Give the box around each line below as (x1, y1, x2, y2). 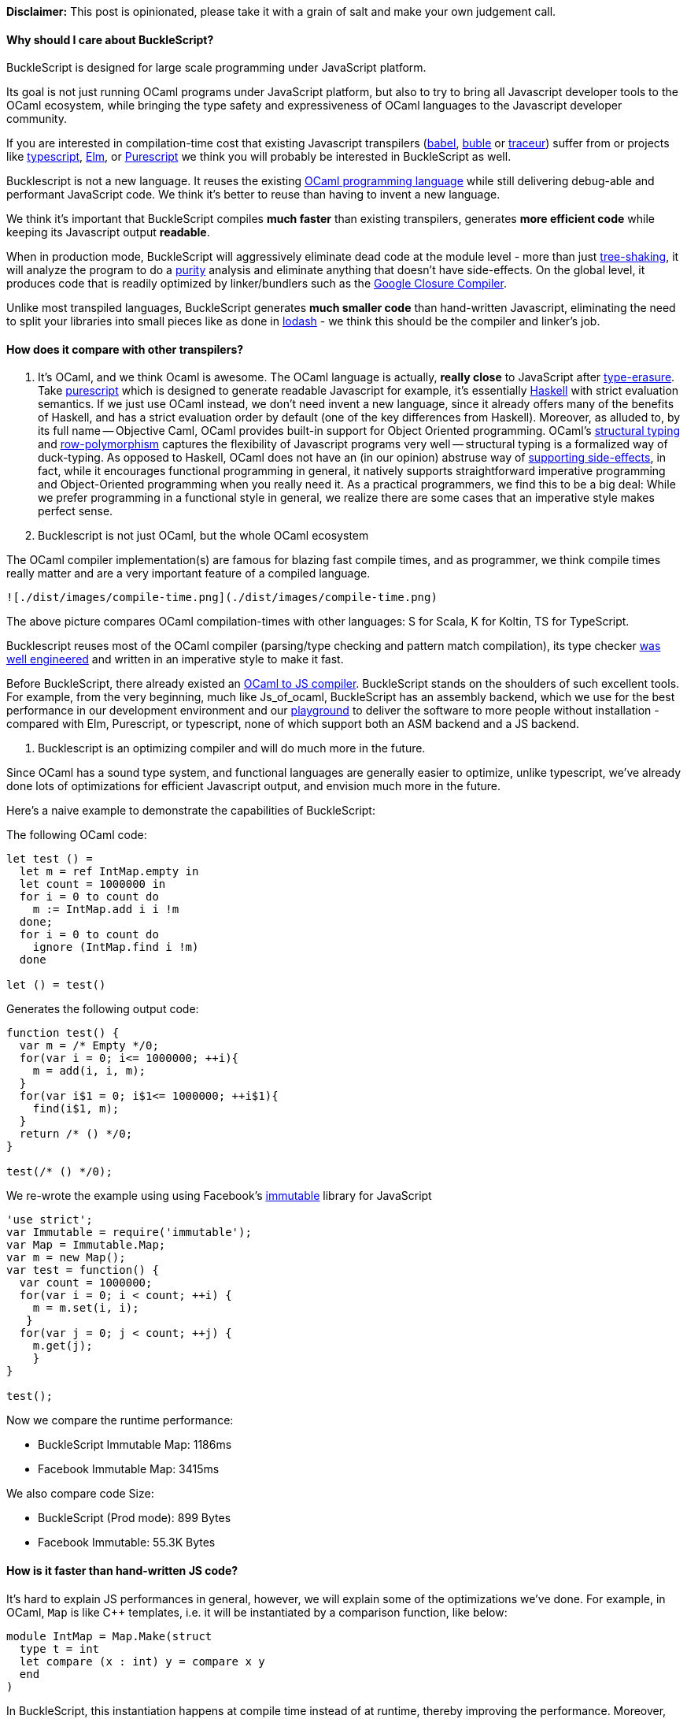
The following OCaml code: (6, 828, 147, 842)
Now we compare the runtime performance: (6, 1413, 234, 1428)
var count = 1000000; (19, 1276, 153, 1290)
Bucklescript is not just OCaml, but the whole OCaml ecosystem (38, 529, 369, 543)
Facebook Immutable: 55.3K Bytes (38, 1535, 216, 1550)
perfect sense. (38, 504, 113, 518)
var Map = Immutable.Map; (6, 1238, 166, 1252)
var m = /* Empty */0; (19, 1039, 159, 1053)
